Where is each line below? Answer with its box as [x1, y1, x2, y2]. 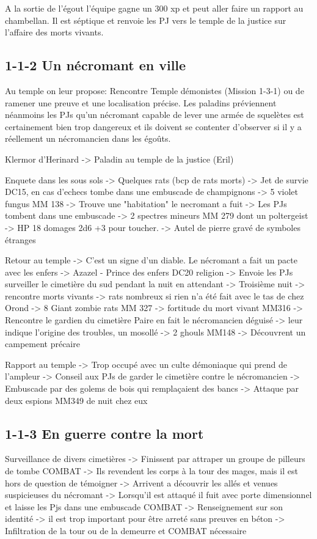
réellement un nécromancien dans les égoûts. [5, 132, 171, 145]
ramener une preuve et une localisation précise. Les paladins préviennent [5, 96, 277, 109]
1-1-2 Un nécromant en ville [5, 56, 186, 75]
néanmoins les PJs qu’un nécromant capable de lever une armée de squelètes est [5, 108, 304, 121]
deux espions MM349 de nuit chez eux [5, 394, 148, 406]
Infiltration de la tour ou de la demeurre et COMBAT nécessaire [5, 524, 247, 537]
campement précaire [5, 337, 80, 350]
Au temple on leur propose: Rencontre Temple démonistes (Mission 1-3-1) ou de [5, 84, 304, 97]
